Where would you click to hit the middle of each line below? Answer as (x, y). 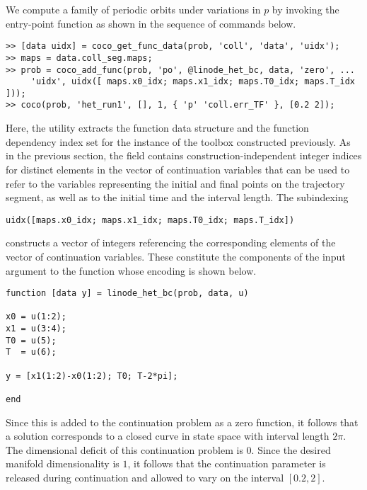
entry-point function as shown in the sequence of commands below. (151, 23)
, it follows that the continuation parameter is (227, 463)
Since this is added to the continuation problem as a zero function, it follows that (182, 422)
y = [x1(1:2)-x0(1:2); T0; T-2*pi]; (92, 376)
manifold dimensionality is (63, 463)
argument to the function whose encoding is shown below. (131, 270)
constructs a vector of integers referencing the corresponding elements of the (171, 243)
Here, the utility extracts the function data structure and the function (157, 128)
